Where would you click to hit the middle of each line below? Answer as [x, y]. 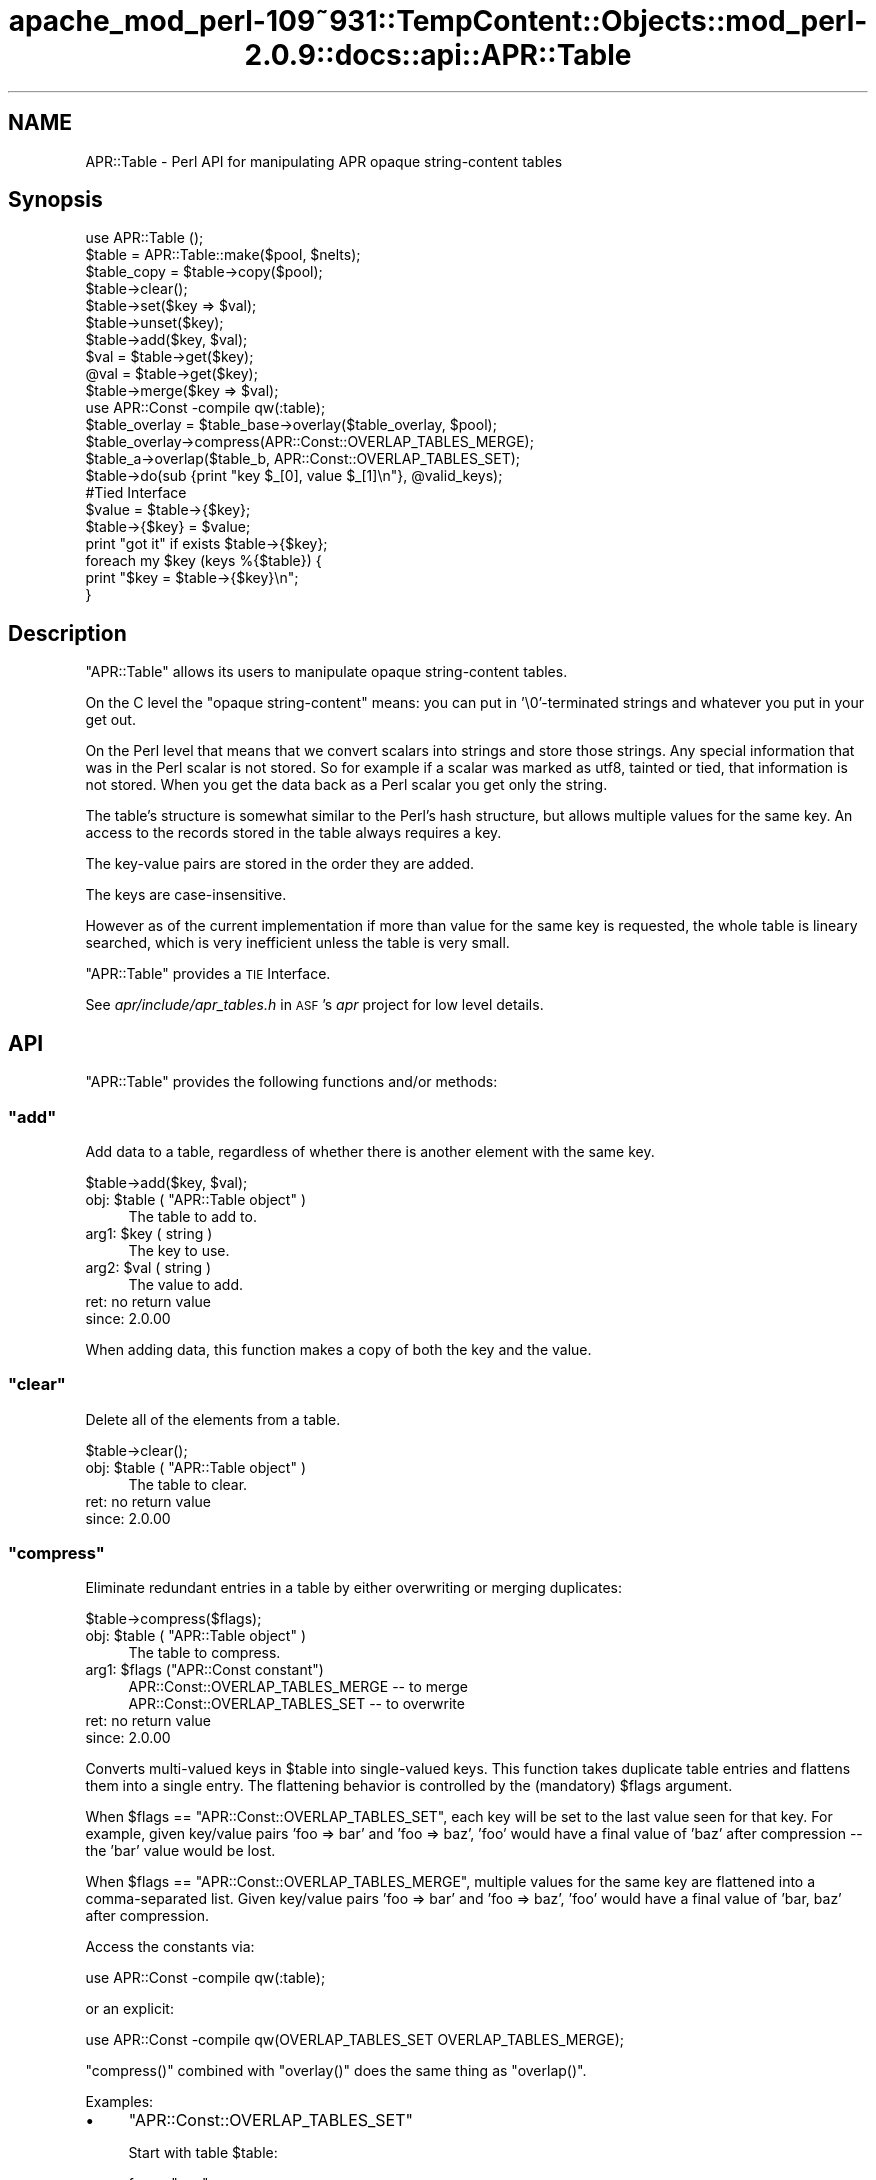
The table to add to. [192, 1216]
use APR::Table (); [144, 238]
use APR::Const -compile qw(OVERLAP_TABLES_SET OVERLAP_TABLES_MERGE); [355, 2040]
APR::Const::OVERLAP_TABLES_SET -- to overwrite [296, 1704]
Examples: [119, 2102]
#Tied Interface [136, 493]
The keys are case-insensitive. [186, 895]
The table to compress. [204, 1653]
